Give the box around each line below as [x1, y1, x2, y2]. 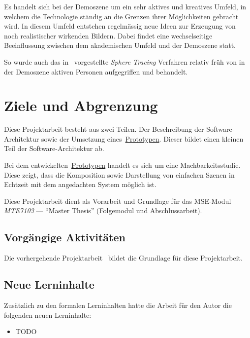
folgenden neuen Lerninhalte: [4, 309, 92, 320]
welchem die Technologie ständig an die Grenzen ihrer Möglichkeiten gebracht [4, 11, 239, 21]
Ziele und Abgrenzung [4, 95, 158, 115]
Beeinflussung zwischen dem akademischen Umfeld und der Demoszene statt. [4, 40, 236, 50]
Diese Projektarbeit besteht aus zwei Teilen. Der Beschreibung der [4, 124, 204, 134]
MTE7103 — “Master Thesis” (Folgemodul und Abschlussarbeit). [4, 205, 202, 216]
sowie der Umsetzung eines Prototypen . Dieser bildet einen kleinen [41, 133, 244, 144]
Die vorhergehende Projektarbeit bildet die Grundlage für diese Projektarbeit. [4, 253, 243, 263]
